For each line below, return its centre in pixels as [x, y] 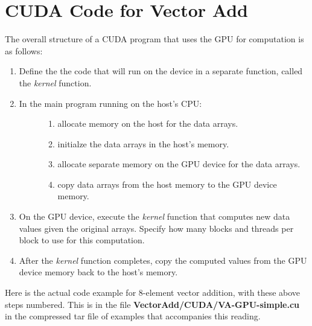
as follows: [24, 50]
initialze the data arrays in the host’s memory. [143, 143]
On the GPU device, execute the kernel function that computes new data [154, 216]
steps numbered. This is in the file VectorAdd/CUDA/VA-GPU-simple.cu [152, 304]
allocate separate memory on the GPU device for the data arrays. [179, 164]
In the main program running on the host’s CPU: [110, 103]
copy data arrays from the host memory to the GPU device [167, 184]
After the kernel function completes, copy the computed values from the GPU [163, 260]
